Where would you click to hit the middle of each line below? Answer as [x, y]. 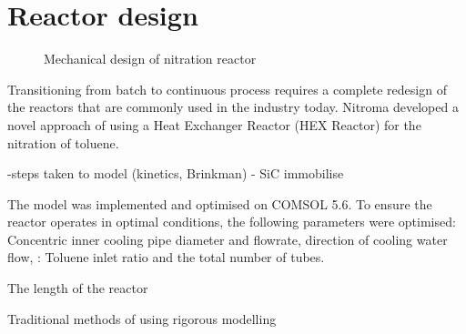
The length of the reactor [78, 288]
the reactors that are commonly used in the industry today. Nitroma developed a [233, 107]
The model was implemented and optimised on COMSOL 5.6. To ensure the [220, 203]
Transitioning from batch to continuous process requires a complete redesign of [227, 89]
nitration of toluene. [63, 142]
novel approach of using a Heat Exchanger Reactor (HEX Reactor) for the [214, 124]
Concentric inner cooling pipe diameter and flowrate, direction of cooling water [228, 239]
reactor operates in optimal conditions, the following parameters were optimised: [232, 222]
